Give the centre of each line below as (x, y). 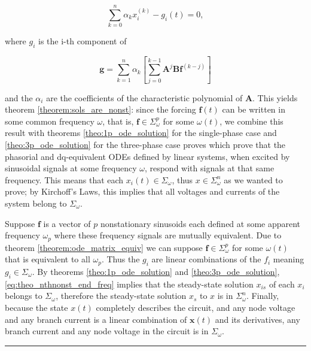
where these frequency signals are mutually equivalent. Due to (168, 235)
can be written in (254, 109)
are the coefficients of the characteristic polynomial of (144, 97)
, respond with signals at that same (209, 168)
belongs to (24, 296)
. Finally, (263, 296)
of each (282, 284)
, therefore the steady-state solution (121, 296)
